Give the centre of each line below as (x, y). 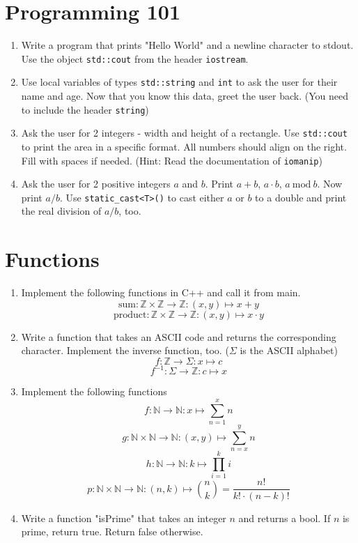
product (130, 315)
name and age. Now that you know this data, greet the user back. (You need (185, 96)
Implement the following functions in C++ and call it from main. (161, 292)
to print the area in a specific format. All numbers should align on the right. (184, 146)
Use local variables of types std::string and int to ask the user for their (179, 82)
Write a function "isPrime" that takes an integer (124, 518)
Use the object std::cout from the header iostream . (135, 58)
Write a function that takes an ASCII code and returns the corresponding (179, 336)
